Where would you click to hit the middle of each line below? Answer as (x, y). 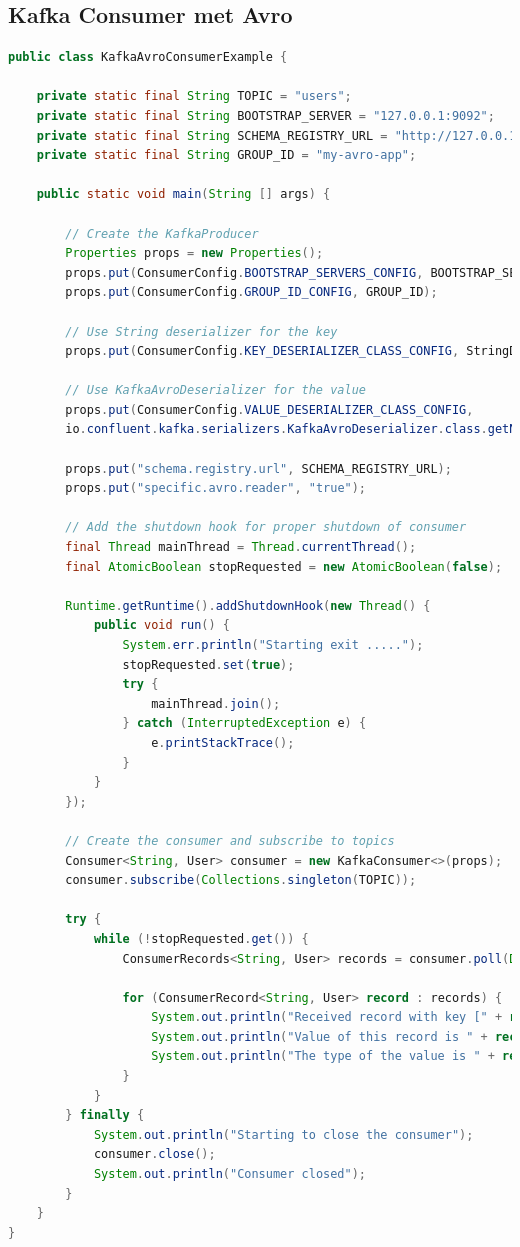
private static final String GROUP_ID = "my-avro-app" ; (226, 155)
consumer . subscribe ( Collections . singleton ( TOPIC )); (241, 880)
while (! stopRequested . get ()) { (201, 938)
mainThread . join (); (216, 703)
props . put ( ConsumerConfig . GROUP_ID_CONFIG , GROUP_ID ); (251, 292)
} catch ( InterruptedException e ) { (244, 723)
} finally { (105, 1115)
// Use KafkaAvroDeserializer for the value (215, 390)
